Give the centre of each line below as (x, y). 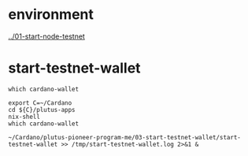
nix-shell (24, 117)
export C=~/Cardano (40, 103)
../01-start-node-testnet (46, 36)
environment (51, 15)
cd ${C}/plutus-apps (42, 110)
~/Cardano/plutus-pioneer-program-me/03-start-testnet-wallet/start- (125, 137)
